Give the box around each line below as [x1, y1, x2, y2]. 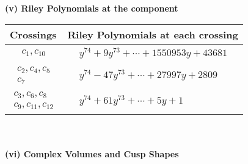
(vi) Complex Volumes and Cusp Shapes [5, 147, 179, 160]
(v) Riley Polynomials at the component [5, 2, 178, 14]
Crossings [10, 27, 57, 41]
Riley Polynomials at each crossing [67, 27, 238, 41]
